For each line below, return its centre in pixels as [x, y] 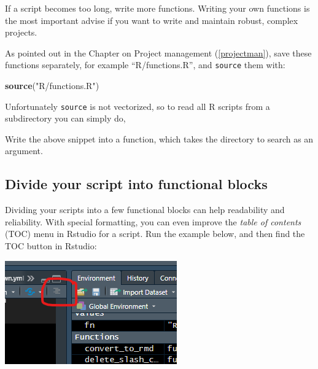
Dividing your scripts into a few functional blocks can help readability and [145, 210]
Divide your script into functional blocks [136, 184]
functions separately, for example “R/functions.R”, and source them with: [145, 65]
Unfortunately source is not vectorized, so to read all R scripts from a [138, 106]
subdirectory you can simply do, [65, 118]
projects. [21, 32]
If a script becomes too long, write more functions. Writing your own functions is [157, 8]
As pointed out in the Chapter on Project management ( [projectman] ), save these [158, 52]
